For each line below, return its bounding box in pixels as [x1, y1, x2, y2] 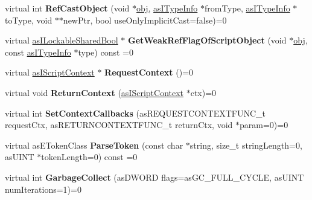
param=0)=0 [239, 118, 288, 131]
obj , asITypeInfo [136, 2, 198, 14]
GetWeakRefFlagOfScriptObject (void [127, 34, 287, 47]
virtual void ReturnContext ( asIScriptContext [5, 86, 184, 98]
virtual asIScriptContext [5, 66, 95, 79]
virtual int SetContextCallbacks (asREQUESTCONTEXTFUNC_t [5, 106, 266, 119]
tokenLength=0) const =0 [41, 150, 138, 163]
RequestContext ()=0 [104, 66, 194, 79]
